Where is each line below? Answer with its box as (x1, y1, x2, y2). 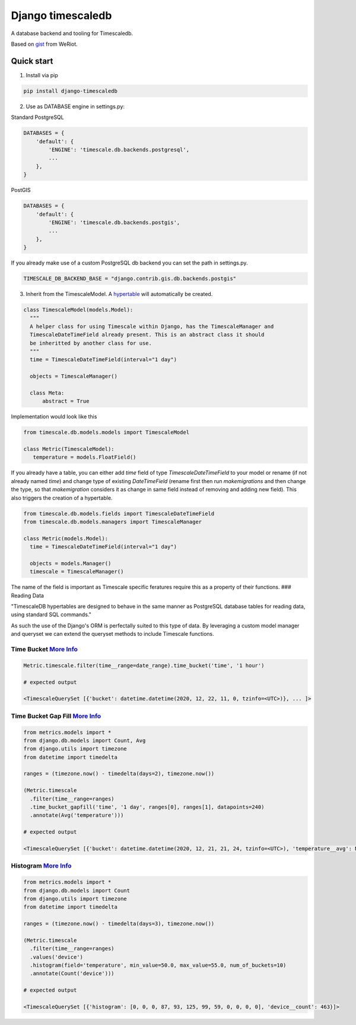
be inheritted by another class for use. (30, 339, 152, 346)
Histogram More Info (11, 862, 72, 870)
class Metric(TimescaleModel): (23, 446, 115, 453)
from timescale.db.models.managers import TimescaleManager (23, 518, 202, 525)
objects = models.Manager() (30, 560, 112, 567)
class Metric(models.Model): (23, 535, 109, 542)
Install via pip (26, 71, 59, 78)
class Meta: (30, 389, 65, 396)
